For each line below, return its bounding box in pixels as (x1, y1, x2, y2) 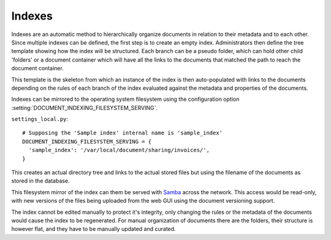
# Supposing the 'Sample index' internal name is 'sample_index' (22, 129, 223, 137)
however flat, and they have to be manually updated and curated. (11, 225, 176, 233)
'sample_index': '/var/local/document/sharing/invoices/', (28, 147, 210, 154)
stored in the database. (11, 177, 70, 184)
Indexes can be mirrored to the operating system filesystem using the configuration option (11, 95, 240, 103)
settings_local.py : (11, 115, 69, 123)
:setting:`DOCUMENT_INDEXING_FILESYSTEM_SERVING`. (11, 104, 158, 111)
